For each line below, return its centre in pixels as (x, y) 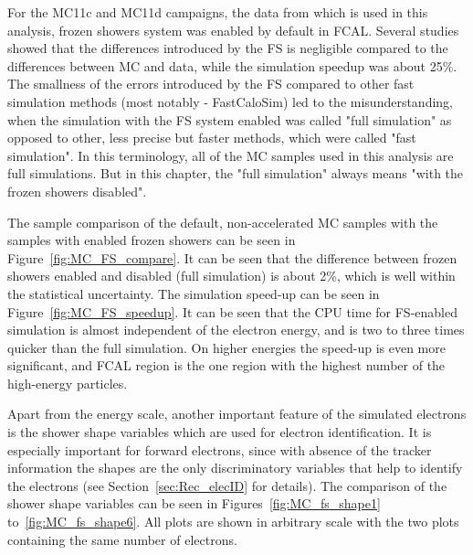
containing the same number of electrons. (122, 539)
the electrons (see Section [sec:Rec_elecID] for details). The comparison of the (227, 485)
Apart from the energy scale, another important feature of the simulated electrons (237, 414)
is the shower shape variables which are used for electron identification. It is (220, 432)
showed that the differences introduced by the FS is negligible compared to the (228, 48)
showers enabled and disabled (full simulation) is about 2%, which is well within (231, 276)
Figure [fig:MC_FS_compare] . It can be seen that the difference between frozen (232, 257)
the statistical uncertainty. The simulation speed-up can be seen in (194, 293)
